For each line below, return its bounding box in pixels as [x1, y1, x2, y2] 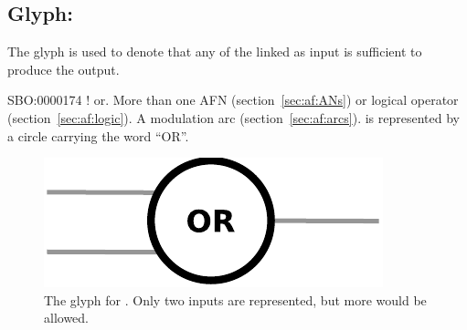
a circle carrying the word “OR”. [7, 126, 189, 145]
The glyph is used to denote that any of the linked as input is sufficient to [7, 42, 422, 61]
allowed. [44, 308, 89, 327]
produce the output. [7, 59, 120, 78]
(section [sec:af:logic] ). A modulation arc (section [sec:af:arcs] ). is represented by [7, 108, 460, 127]
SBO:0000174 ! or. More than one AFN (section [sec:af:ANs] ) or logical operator [7, 90, 459, 109]
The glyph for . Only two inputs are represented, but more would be [44, 290, 427, 309]
